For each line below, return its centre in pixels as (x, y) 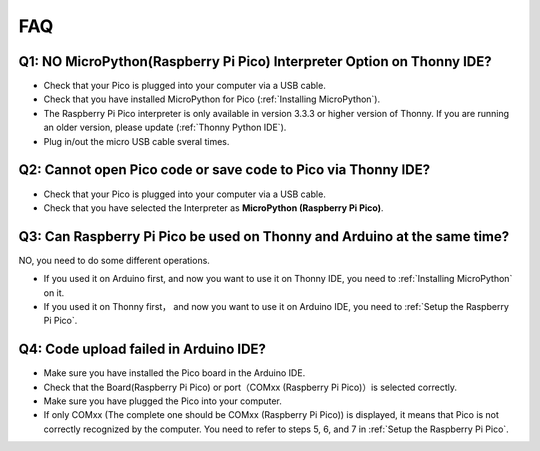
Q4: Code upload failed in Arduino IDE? (142, 349)
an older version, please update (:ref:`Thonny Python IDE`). (165, 127)
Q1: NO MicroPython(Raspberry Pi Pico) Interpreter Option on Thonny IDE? (255, 61)
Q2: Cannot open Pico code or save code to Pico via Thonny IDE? (224, 170)
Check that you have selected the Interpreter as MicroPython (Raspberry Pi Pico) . (213, 207)
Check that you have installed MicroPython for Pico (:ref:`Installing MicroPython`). (211, 99)
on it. (54, 292)
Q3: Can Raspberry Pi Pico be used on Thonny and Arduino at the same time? (264, 236)
